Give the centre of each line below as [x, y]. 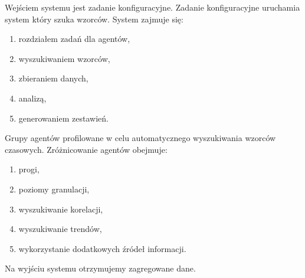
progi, [29, 169]
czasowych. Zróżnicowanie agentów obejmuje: [86, 149]
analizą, [32, 98]
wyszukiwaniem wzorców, [64, 58]
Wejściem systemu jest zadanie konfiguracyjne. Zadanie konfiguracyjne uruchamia [152, 7]
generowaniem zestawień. [63, 118]
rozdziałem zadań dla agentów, [74, 39]
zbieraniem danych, [53, 78]
